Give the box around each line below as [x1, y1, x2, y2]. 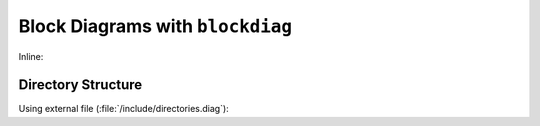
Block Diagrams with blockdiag [18, 15, 293, 37]
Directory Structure [18, 76, 143, 94]
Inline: [18, 50, 44, 62]
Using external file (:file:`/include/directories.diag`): [18, 103, 229, 115]
